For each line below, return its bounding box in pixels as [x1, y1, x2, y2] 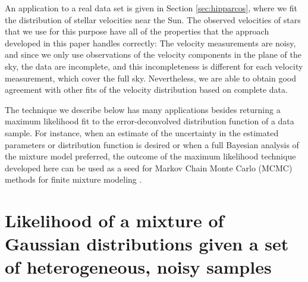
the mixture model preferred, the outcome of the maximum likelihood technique [5, 150, 296, 162]
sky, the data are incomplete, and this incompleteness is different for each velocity [5, 59, 303, 72]
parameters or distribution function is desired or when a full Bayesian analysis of [5, 138, 299, 151]
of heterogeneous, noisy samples [5, 255, 272, 279]
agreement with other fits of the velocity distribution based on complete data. [5, 83, 288, 96]
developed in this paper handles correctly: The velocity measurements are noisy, [5, 36, 296, 49]
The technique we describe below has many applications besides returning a [5, 103, 281, 115]
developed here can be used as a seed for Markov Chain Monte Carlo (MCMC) [5, 161, 293, 174]
